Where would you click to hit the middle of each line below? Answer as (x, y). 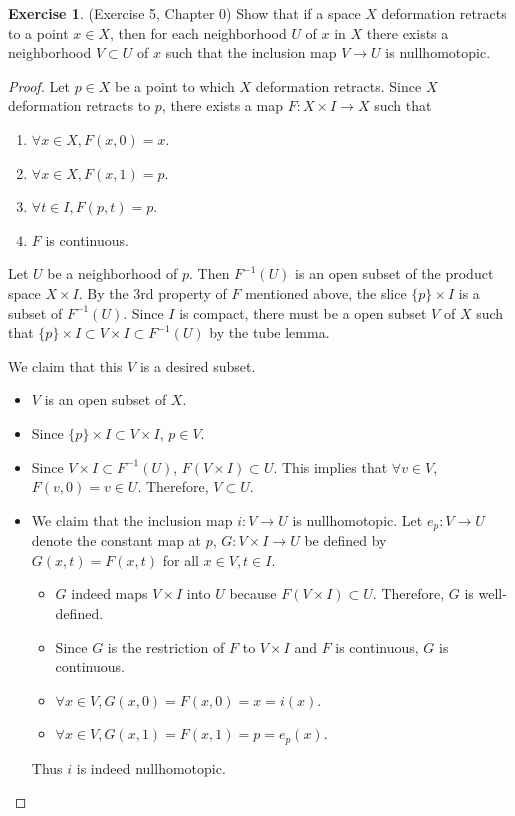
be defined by (345, 540)
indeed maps (109, 593)
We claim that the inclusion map (132, 519)
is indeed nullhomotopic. (151, 767)
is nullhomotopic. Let (357, 519)
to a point (38, 32)
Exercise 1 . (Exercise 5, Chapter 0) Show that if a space (184, 13)
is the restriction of (166, 646)
